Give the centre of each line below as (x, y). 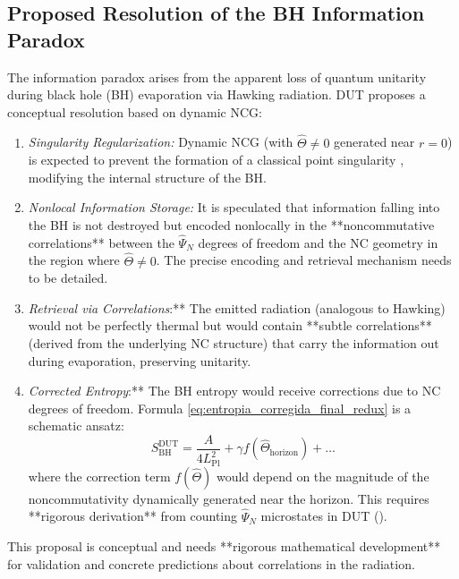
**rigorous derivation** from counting (133, 516)
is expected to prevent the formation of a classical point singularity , (216, 160)
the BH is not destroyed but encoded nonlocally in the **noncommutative (231, 224)
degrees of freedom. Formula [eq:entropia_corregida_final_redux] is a (220, 408)
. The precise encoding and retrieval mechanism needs (304, 260)
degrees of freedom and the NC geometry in (318, 242)
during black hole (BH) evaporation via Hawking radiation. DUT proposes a (217, 94)
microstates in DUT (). (324, 516)
